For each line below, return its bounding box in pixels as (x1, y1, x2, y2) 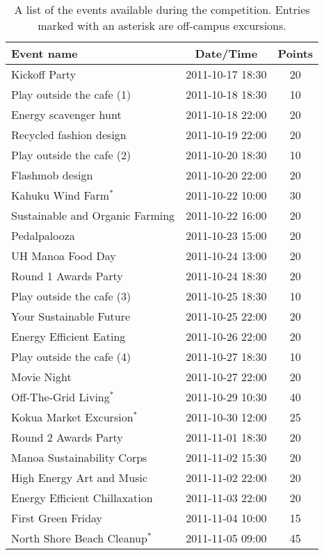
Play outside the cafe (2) (11, 147, 131, 163)
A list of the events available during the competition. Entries (14, 1, 310, 17)
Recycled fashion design (11, 127, 127, 143)
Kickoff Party (11, 66, 76, 82)
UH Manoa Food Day (11, 248, 116, 264)
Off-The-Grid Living (11, 389, 110, 405)
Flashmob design (11, 167, 93, 183)
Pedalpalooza (11, 227, 75, 243)
